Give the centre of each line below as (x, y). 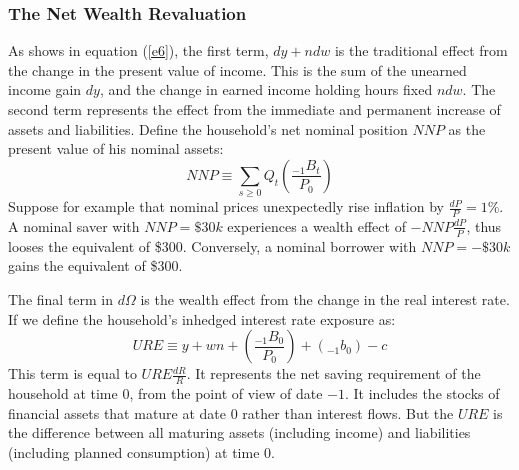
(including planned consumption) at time (134, 451)
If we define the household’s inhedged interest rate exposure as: (202, 318)
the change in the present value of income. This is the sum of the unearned (237, 69)
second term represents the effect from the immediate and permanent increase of (254, 109)
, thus (484, 225)
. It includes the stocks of (422, 392)
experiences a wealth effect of (316, 225)
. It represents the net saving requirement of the (333, 373)
